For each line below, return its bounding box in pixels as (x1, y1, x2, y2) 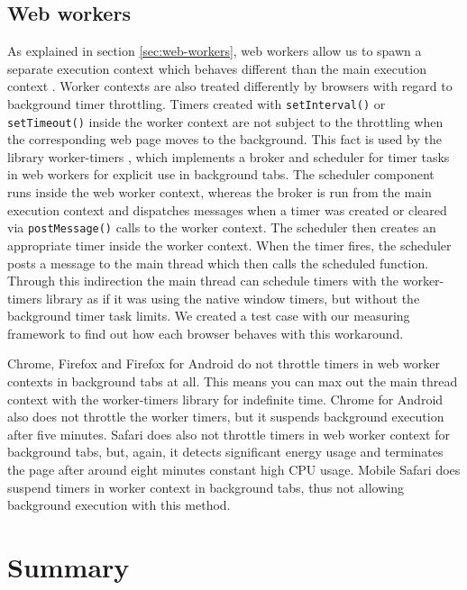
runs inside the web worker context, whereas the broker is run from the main (7, 183, 432, 202)
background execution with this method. (7, 495, 231, 514)
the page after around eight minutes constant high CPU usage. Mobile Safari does (7, 460, 461, 479)
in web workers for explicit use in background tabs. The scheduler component (7, 165, 435, 184)
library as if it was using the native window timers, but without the (45, 288, 420, 307)
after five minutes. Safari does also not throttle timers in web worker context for (7, 424, 450, 443)
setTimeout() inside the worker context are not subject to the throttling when (7, 112, 444, 131)
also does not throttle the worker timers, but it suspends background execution (7, 407, 444, 426)
